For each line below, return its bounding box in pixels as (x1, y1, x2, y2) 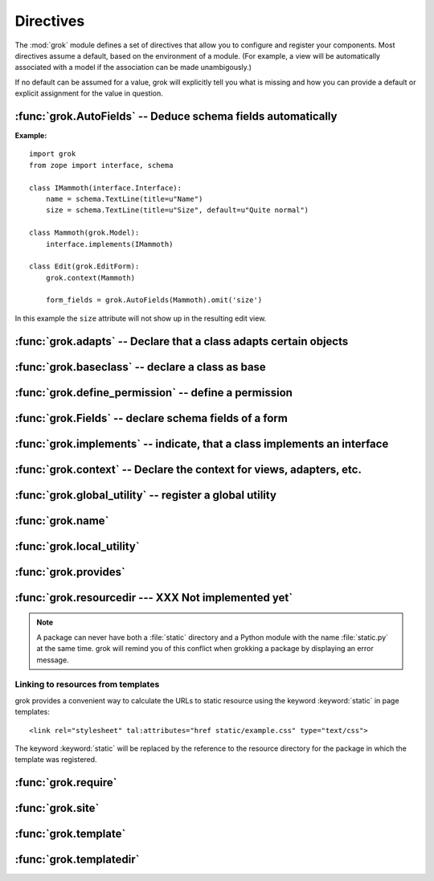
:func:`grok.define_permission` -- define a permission (14, 386, 293, 400)
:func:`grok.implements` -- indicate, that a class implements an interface (14, 436, 389, 450)
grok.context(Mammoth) (45, 273, 136, 282)
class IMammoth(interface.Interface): (29, 183, 182, 192)
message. (36, 655, 69, 665)
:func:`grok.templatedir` (14, 853, 140, 867)
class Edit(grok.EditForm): (29, 262, 140, 271)
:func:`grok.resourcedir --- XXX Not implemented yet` (14, 591, 293, 604)
